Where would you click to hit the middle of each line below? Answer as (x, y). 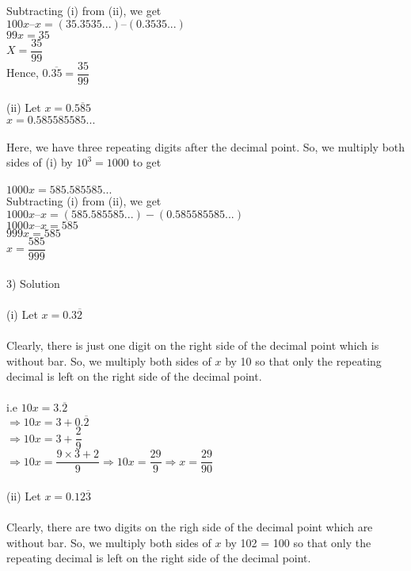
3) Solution (33, 283)
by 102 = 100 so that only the (298, 542)
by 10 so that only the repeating (303, 360)
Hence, (23, 73)
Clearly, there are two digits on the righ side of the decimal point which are (190, 527)
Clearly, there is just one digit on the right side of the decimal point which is (193, 345)
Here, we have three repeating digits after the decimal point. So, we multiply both (206, 146)
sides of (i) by (40, 162)
